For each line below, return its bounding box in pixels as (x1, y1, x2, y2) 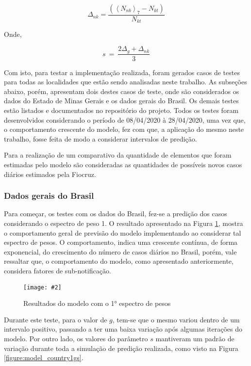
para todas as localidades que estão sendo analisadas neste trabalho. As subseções (4, 77, 247, 87)
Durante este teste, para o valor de (4, 314, 107, 324)
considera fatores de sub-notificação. (4, 265, 111, 275)
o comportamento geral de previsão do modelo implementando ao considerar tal (4, 227, 241, 238)
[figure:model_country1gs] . (4, 352, 84, 363)
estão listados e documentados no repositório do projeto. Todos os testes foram (4, 105, 239, 115)
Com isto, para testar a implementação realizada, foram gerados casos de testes (4, 67, 240, 77)
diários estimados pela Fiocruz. (4, 169, 96, 179)
